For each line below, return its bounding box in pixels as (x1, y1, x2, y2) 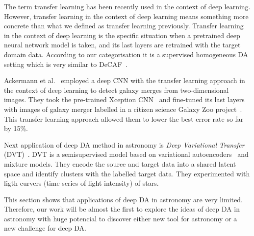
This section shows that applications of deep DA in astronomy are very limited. (4, 194, 243, 204)
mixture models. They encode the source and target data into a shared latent (4, 158, 236, 169)
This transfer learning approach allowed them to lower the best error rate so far (4, 113, 244, 124)
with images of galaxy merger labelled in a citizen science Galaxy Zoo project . (4, 104, 242, 114)
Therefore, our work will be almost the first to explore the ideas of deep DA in (4, 204, 240, 214)
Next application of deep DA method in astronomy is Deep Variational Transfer (4, 139, 245, 150)
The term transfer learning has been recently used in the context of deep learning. (4, 1, 251, 11)
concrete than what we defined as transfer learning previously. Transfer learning (4, 21, 244, 31)
